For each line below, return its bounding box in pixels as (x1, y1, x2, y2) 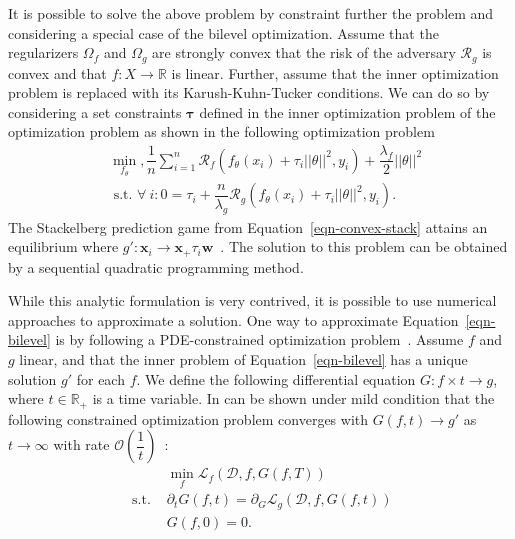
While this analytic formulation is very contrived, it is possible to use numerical (8, 290, 497, 311)
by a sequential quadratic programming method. (8, 256, 304, 277)
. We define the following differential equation (136, 368, 416, 389)
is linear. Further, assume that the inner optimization (171, 62, 499, 83)
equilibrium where (8, 236, 119, 257)
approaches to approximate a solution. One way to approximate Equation (8, 309, 459, 330)
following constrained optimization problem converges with (8, 408, 369, 429)
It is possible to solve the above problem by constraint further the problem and (8, 3, 494, 23)
